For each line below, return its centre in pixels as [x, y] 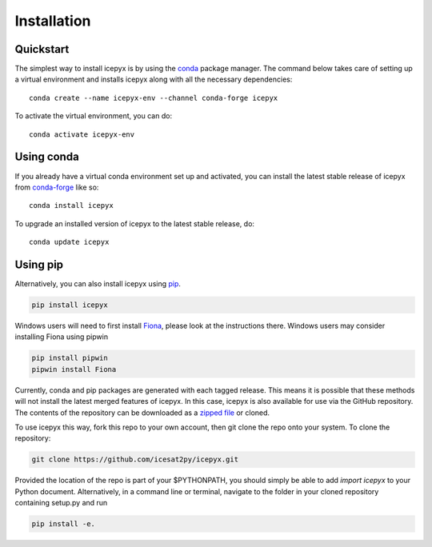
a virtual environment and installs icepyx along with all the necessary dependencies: [154, 79]
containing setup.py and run [61, 503]
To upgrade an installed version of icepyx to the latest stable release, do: [135, 223]
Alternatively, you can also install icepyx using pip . [98, 283]
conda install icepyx [71, 206]
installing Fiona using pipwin [61, 337]
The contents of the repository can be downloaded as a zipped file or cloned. [142, 413]
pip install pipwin [70, 358]
